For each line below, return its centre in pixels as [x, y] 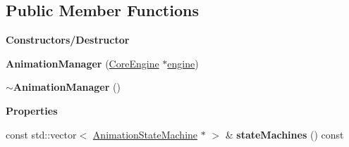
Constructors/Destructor [68, 40]
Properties [32, 110]
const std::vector [41, 134]
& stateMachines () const [284, 134]
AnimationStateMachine [145, 134]
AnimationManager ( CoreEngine [82, 63]
